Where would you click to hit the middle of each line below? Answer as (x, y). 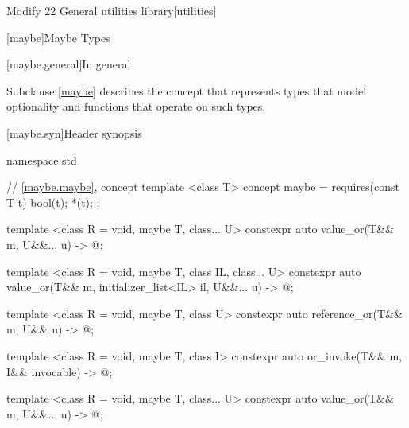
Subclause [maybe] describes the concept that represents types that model (187, 90)
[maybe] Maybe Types (58, 37)
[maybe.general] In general (69, 64)
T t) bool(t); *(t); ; (53, 202)
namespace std (42, 160)
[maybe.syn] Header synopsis (74, 132)
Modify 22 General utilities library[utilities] (112, 10)
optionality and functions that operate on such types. (136, 106)
